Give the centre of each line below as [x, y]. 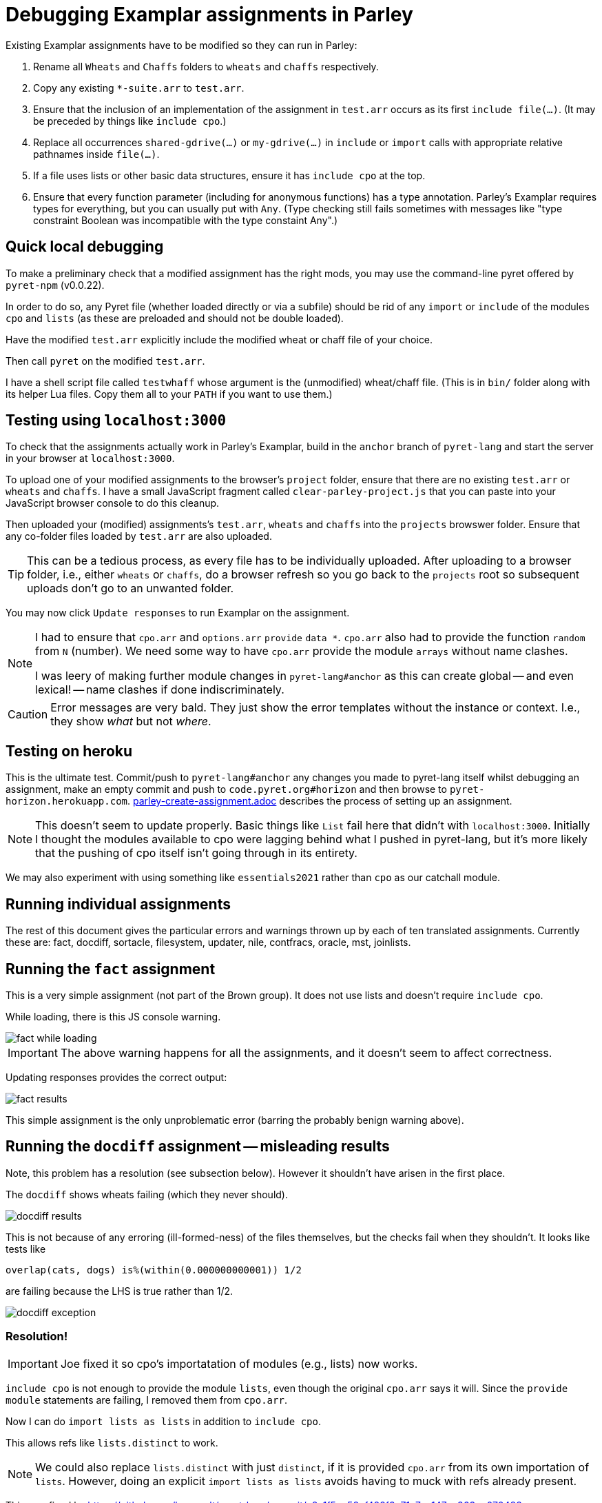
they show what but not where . [131, 722]
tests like [26, 1249]
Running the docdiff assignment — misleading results [198, 1147]
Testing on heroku [69, 751]
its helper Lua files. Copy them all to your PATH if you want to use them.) [169, 394]
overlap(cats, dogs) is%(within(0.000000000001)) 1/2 [154, 1270]
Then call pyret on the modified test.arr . [105, 361]
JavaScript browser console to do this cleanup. [113, 503]
